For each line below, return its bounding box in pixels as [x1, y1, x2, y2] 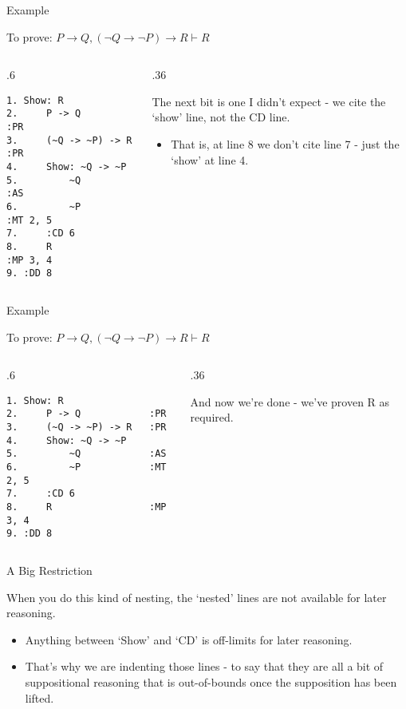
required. [190, 409, 234, 426]
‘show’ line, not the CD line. [152, 109, 290, 125]
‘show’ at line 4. [171, 151, 249, 168]
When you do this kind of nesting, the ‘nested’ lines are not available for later [6, 588, 387, 605]
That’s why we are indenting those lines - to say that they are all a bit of [25, 658, 384, 675]
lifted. [25, 689, 54, 706]
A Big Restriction [6, 561, 93, 578]
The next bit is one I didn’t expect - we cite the [152, 93, 386, 109]
